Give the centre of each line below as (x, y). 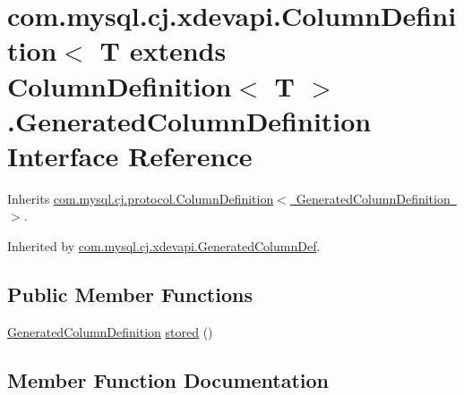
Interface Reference (130, 155)
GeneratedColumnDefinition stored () (110, 331)
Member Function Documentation (168, 379)
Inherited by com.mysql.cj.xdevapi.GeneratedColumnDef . (164, 246)
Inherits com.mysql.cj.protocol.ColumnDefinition (141, 198)
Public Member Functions (130, 294)
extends (178, 50)
